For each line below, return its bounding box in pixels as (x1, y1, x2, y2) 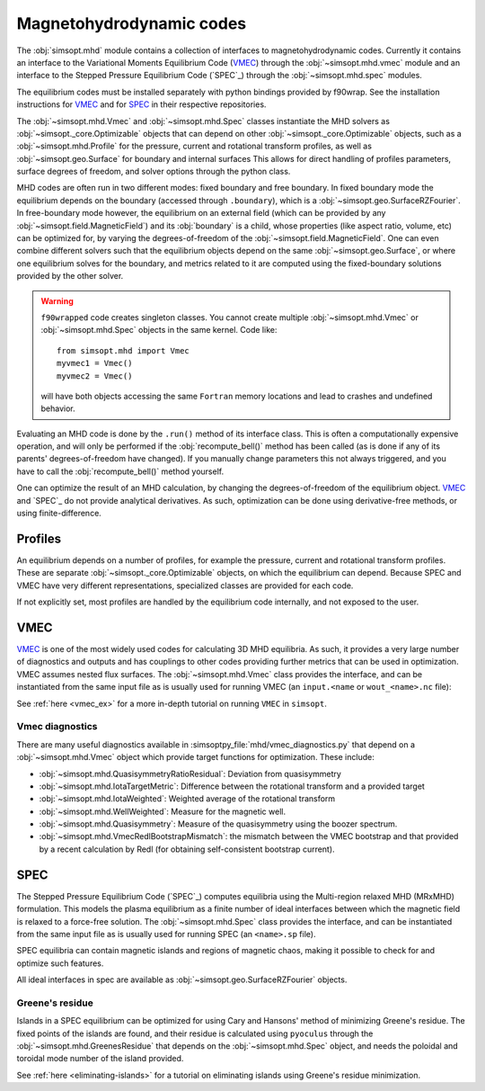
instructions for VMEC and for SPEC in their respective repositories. (16, 99, 267, 110)
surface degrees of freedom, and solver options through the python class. (16, 166, 291, 177)
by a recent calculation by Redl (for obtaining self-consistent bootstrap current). (39, 844, 336, 854)
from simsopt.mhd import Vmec (57, 345, 190, 355)
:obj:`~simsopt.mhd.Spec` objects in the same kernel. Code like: (40, 325, 278, 335)
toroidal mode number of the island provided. (16, 1053, 184, 1064)
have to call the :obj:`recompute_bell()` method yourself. (16, 466, 225, 477)
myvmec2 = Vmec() (57, 371, 133, 381)
